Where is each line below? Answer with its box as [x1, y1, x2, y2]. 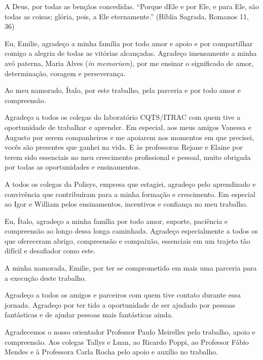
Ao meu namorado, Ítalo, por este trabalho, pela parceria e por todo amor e [5, 85, 241, 95]
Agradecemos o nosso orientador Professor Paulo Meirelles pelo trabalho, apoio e [5, 326, 255, 337]
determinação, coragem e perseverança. [5, 68, 126, 78]
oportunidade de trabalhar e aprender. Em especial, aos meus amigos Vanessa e [5, 121, 251, 132]
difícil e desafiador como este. [5, 245, 96, 256]
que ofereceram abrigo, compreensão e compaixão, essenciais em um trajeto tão [5, 235, 250, 246]
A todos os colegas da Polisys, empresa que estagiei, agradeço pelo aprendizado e [5, 178, 256, 189]
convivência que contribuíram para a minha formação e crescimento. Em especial [5, 188, 255, 199]
